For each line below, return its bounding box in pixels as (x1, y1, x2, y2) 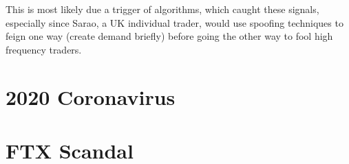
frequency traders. (6, 42, 82, 56)
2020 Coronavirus (6, 82, 176, 110)
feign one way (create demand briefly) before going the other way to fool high (6, 29, 333, 43)
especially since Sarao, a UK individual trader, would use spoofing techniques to (6, 15, 343, 30)
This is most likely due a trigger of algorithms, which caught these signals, (6, 2, 319, 16)
